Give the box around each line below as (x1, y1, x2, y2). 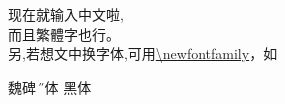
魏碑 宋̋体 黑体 (8, 76, 92, 97)
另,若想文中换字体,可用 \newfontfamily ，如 (8, 43, 278, 64)
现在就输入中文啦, (8, 4, 124, 24)
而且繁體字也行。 (8, 23, 120, 44)
